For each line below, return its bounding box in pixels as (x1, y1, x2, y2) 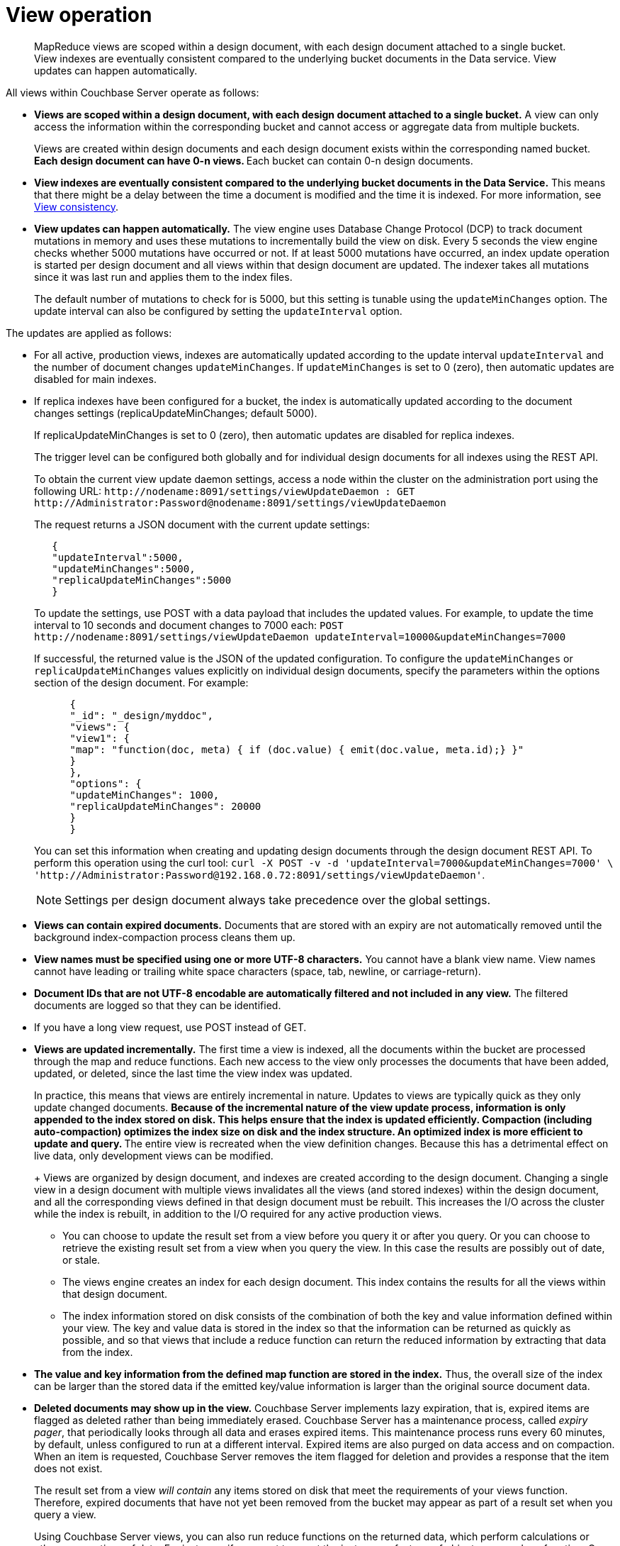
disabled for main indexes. (34, 372, 157, 385)
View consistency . (34, 200, 119, 213)
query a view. (34, 1508, 96, 1520)
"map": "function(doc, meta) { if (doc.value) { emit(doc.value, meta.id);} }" (69, 743, 524, 755)
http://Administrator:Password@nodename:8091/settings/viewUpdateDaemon (34, 496, 446, 508)
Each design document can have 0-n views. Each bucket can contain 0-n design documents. (34, 154, 473, 167)
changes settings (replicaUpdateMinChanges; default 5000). (34, 406, 317, 419)
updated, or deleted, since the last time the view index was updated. (34, 1067, 353, 1079)
